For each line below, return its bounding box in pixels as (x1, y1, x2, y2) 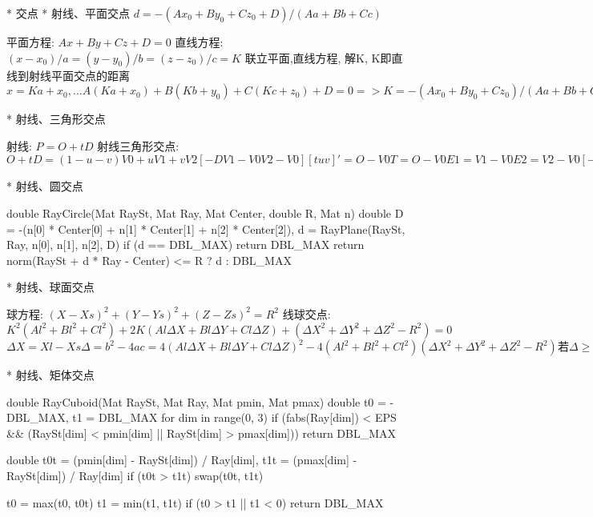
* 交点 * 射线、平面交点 (6, 5, 130, 21)
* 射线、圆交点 (6, 178, 83, 194)
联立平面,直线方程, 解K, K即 (244, 49, 392, 66)
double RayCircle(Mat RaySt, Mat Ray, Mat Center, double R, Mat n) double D (6, 204, 404, 221)
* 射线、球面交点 (6, 279, 95, 295)
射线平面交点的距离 (28, 66, 130, 83)
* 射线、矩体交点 (6, 367, 95, 383)
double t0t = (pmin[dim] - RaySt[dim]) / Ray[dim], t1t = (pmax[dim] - (6, 451, 357, 468)
